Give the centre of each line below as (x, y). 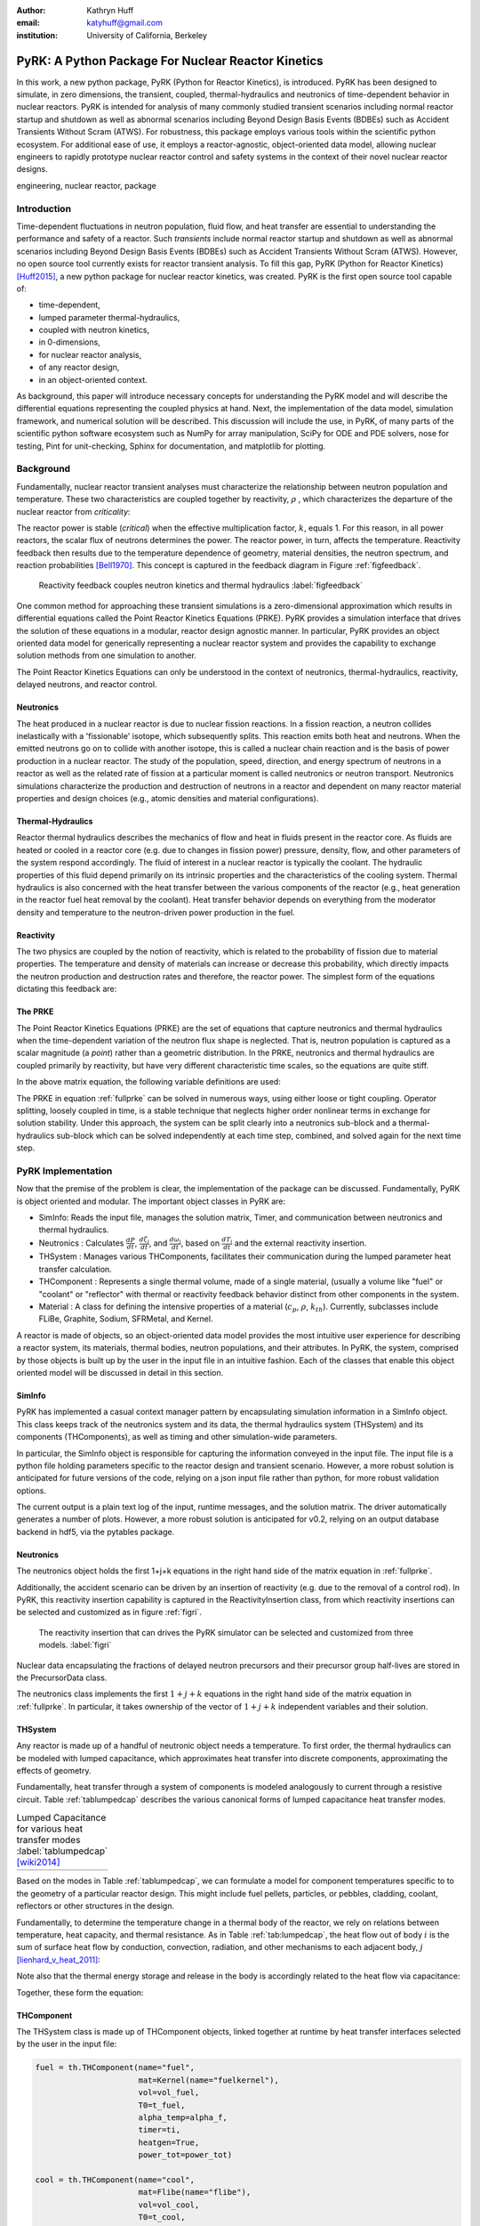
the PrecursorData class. (62, 1678)
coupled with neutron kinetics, (94, 330)
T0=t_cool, (162, 2218)
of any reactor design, (79, 367)
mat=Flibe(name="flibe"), (195, 2192)
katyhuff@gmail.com (125, 23)
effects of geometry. (54, 1770)
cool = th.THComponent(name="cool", (115, 2180)
